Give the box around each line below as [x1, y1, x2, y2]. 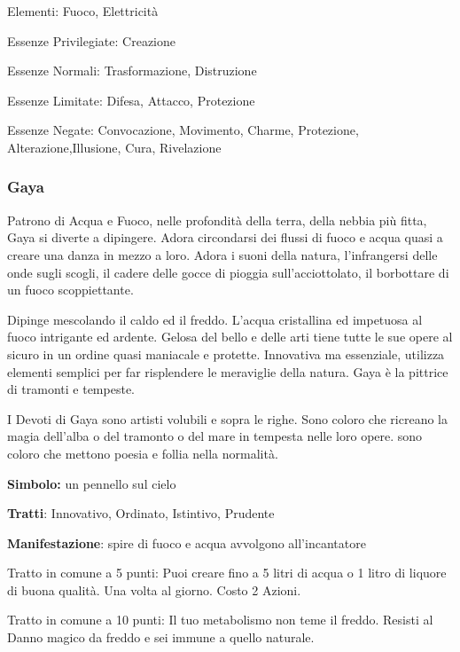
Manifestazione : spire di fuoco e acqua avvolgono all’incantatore [7, 533, 366, 552]
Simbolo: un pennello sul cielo [7, 474, 176, 492]
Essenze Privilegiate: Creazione [7, 31, 175, 50]
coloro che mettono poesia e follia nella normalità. [7, 444, 278, 462]
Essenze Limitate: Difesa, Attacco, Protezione [7, 90, 255, 109]
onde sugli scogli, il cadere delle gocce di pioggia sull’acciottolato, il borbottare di [7, 263, 449, 281]
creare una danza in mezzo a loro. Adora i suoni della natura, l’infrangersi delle [7, 245, 438, 263]
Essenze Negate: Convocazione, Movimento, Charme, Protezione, [7, 121, 359, 139]
